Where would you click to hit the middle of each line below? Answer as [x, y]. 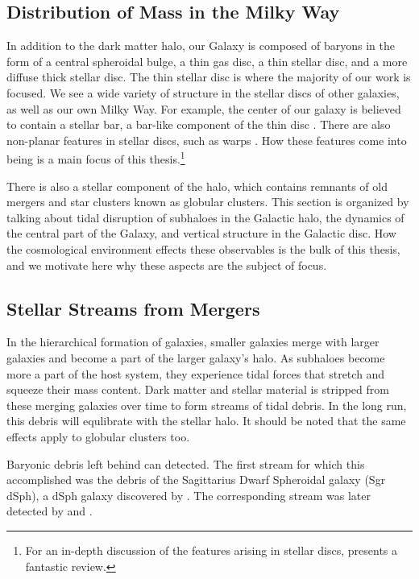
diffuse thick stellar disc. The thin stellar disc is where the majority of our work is [209, 77]
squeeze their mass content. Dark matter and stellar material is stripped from [198, 389]
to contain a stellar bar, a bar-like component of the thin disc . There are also [199, 124]
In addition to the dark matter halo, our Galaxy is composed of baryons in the [201, 45]
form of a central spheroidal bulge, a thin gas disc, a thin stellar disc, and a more [207, 61]
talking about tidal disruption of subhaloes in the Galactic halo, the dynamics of [205, 217]
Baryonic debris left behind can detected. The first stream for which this [186, 463]
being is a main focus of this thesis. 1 [96, 158]
